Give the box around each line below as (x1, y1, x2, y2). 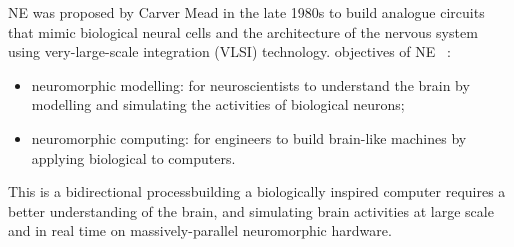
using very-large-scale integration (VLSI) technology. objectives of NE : (8, 41, 451, 62)
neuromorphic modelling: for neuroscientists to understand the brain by (31, 74, 470, 95)
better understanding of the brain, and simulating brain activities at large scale (8, 200, 494, 221)
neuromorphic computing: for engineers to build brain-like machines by (31, 127, 467, 148)
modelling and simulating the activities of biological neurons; (31, 94, 405, 115)
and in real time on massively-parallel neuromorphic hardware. (8, 220, 392, 241)
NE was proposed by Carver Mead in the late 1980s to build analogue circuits (8, 2, 485, 22)
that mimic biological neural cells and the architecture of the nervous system (8, 21, 478, 42)
